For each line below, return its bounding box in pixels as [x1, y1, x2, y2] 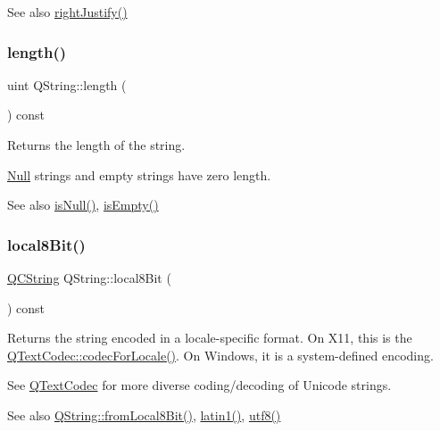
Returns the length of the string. [7, 136, 186, 153]
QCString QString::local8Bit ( [7, 269, 171, 286]
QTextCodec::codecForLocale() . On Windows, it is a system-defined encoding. [7, 345, 434, 364]
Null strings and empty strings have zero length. [7, 165, 271, 184]
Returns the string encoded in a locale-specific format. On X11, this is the [7, 328, 412, 347]
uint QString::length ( [7, 75, 127, 94]
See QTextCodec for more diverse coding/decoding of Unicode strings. [7, 376, 392, 394]
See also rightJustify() [7, 3, 128, 21]
